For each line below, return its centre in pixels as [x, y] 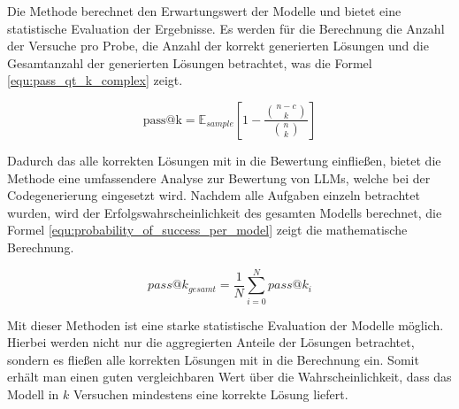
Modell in [33, 394]
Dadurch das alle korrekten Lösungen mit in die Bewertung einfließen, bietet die [224, 160]
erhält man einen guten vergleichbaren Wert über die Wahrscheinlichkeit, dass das [229, 377]
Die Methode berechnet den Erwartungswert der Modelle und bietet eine [204, 11]
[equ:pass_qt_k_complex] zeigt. [95, 80]
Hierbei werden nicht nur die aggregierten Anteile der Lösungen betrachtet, [211, 342]
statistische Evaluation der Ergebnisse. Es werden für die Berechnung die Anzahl [226, 28]
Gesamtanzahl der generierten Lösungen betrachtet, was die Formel [190, 62]
